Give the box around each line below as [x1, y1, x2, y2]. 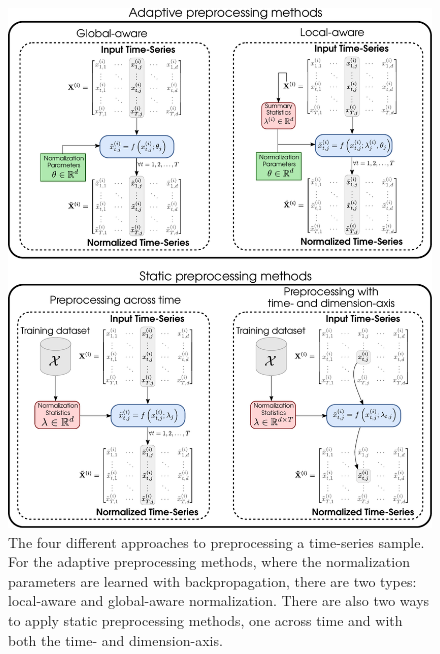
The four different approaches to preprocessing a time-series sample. [8, 531, 425, 552]
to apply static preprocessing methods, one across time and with [8, 609, 403, 630]
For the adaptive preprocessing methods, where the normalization [8, 551, 410, 572]
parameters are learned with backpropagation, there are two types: [8, 570, 417, 591]
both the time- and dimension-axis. [8, 629, 223, 650]
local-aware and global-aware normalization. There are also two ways [8, 590, 430, 611]
